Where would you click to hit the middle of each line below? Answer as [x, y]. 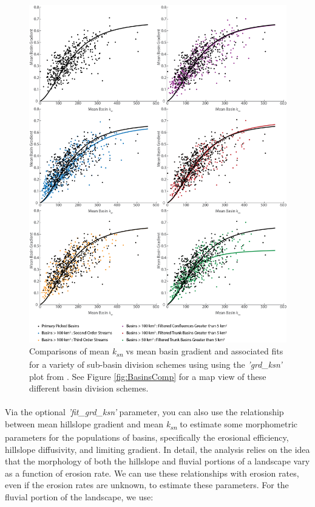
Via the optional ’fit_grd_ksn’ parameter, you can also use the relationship [144, 412]
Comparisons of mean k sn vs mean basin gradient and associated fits [156, 351]
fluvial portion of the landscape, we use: [79, 496]
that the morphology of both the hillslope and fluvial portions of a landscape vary [157, 461]
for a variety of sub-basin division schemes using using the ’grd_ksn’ [156, 364]
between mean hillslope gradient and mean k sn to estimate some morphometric [151, 424]
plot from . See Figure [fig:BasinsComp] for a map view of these [148, 376]
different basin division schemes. [89, 388]
